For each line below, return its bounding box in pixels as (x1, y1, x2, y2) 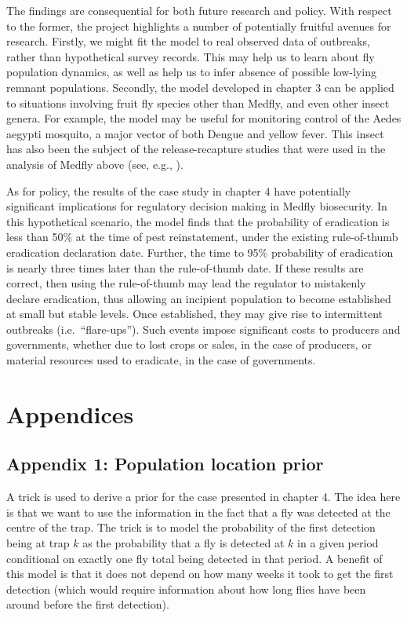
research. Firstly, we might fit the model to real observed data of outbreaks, (6, 33, 370, 49)
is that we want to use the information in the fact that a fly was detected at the (6, 503, 391, 520)
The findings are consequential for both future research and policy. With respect (6, 2, 392, 18)
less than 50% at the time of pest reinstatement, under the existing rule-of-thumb (6, 229, 398, 245)
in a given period (297, 535, 379, 551)
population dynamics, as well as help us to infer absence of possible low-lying (6, 64, 376, 80)
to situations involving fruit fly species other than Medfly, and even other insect (6, 94, 390, 111)
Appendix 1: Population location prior (6, 452, 324, 476)
